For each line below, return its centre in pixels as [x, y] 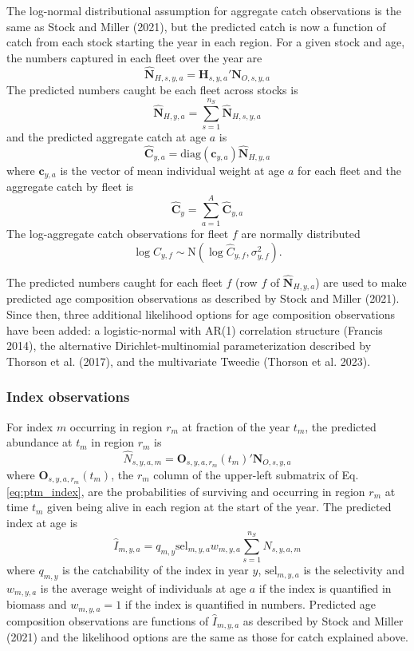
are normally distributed [301, 234]
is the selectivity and [354, 570]
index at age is [42, 522]
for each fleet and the [350, 170]
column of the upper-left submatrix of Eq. [256, 474]
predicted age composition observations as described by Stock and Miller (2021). [203, 298]
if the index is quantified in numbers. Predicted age [250, 604]
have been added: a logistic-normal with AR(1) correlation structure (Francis [195, 329]
